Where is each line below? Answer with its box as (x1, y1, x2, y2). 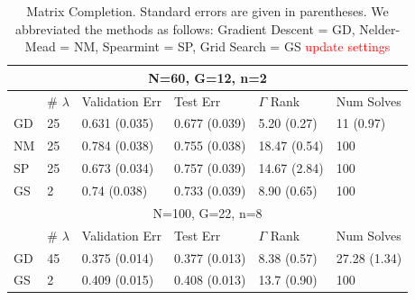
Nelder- (359, 19, 401, 38)
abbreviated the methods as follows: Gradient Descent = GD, (15, 19, 355, 38)
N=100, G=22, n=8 (152, 203, 263, 222)
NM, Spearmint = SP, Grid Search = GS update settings (73, 37, 391, 56)
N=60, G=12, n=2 (148, 68, 267, 86)
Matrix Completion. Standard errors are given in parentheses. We (26, 2, 389, 20)
